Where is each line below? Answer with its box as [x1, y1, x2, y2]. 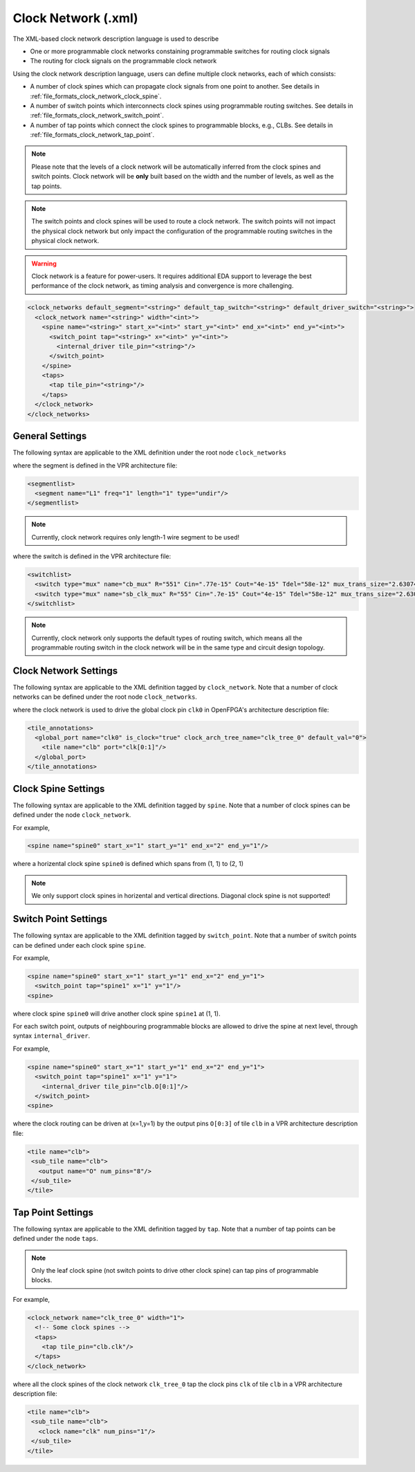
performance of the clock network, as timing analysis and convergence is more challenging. [31, 282, 294, 290]
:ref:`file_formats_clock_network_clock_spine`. [30, 92, 162, 100]
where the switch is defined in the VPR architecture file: [12, 552, 172, 560]
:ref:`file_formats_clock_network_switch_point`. [30, 111, 164, 120]
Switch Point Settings [12, 913, 108, 925]
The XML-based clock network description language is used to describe [12, 35, 219, 43]
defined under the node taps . [12, 1235, 98, 1243]
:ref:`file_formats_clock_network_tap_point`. [30, 131, 155, 139]
